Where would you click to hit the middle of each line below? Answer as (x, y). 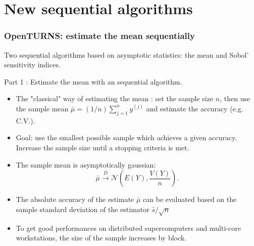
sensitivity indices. (32, 65)
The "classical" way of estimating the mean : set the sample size (115, 98)
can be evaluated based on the (190, 199)
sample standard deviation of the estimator (83, 209)
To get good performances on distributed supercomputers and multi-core (128, 228)
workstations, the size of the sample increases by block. (101, 238)
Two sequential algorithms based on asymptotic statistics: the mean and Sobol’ (126, 54)
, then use (235, 98)
